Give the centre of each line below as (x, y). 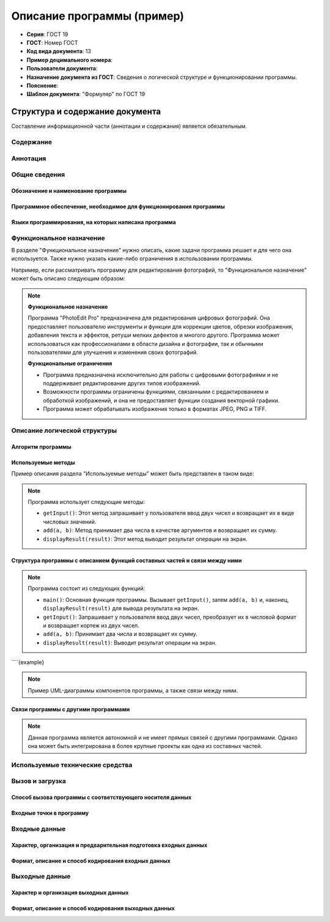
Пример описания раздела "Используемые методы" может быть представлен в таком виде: (133, 474)
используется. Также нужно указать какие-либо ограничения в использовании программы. (132, 259)
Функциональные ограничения (70, 364)
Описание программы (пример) (98, 16)
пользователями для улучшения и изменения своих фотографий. (113, 352)
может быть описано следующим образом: (68, 279)
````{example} (28, 662)
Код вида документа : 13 (59, 51)
